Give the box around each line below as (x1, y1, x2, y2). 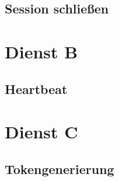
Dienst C (5, 120, 78, 144)
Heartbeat (5, 79, 68, 98)
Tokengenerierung (5, 159, 114, 177)
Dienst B (5, 39, 78, 63)
